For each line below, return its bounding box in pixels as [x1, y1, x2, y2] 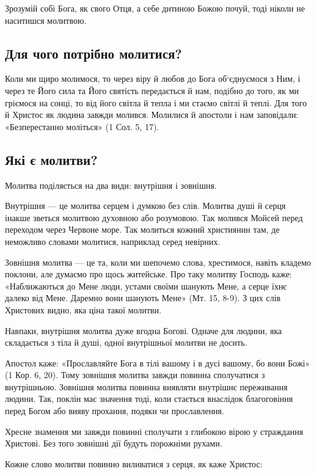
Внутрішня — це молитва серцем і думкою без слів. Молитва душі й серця [5, 199, 286, 212]
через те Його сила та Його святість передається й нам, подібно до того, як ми [5, 84, 299, 97]
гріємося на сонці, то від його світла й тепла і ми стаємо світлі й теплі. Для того [5, 96, 307, 109]
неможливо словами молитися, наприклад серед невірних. [5, 235, 221, 247]
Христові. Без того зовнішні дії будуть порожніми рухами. [5, 437, 222, 450]
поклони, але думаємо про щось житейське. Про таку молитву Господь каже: [5, 268, 292, 280]
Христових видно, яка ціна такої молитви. [5, 303, 161, 316]
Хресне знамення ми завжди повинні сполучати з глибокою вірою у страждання [5, 425, 303, 437]
